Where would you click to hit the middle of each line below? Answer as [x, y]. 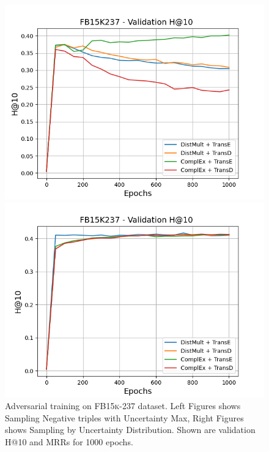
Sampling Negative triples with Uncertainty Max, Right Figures [124, 417]
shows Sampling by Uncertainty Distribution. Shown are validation [130, 430]
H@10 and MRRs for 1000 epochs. [69, 441]
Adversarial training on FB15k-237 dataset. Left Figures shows [123, 406]
